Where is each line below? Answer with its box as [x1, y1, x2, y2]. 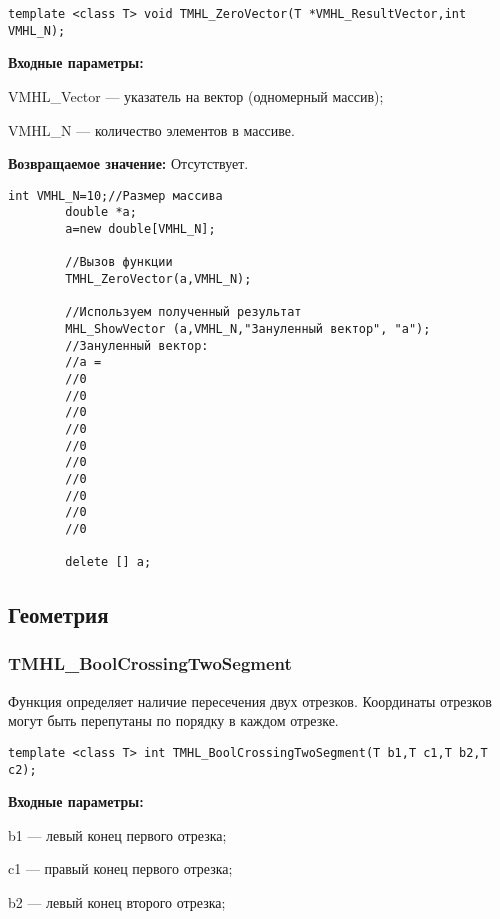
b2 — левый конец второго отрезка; [8, 892, 226, 913]
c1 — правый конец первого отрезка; [8, 858, 233, 879]
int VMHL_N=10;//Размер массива [8, 188, 223, 203]
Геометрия [8, 599, 109, 630]
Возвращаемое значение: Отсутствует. [8, 153, 249, 174]
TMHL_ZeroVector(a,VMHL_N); [65, 271, 252, 286]
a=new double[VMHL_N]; [65, 222, 216, 236]
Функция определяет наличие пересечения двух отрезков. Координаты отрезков [8, 690, 492, 711]
